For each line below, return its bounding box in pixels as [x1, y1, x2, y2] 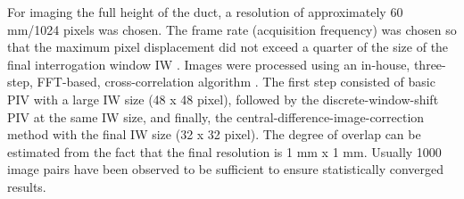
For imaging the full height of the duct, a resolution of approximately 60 [7, 3, 403, 21]
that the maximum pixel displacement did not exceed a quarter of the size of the [7, 37, 449, 56]
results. [7, 177, 46, 195]
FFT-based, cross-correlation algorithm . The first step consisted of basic [37, 72, 435, 91]
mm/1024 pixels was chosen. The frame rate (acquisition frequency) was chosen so [7, 20, 457, 38]
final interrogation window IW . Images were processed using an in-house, [7, 54, 410, 73]
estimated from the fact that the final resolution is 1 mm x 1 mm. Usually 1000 [7, 142, 442, 161]
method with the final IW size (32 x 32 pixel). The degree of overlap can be [7, 125, 421, 144]
